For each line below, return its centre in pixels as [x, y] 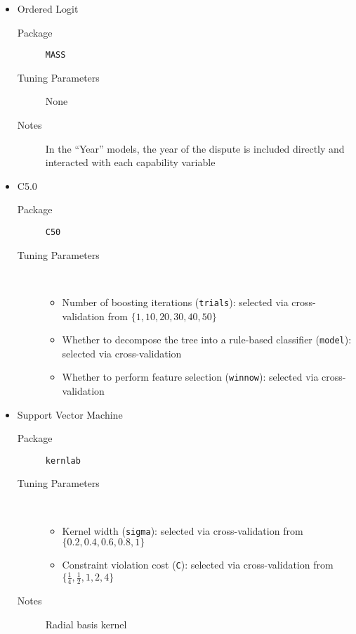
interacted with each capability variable [130, 162]
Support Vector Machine [70, 414]
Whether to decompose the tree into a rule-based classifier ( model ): [207, 340]
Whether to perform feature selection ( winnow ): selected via [190, 377]
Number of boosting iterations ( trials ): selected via [175, 302]
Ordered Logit [48, 8]
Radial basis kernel [86, 624]
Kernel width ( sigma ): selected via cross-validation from [183, 530]
